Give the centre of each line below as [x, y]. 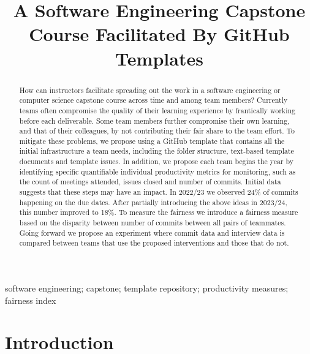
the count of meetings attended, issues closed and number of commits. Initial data [150, 182]
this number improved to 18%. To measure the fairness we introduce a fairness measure [159, 212]
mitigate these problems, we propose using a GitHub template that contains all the [152, 141]
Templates [159, 58]
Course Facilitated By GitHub [159, 34]
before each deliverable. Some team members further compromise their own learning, [154, 120]
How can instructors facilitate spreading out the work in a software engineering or [150, 90]
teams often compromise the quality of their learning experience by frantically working [157, 110]
